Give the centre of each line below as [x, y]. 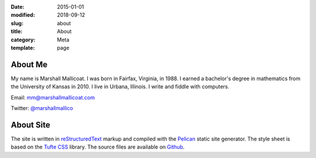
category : [23, 39]
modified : [23, 15]
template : [23, 47]
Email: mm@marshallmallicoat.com [53, 97]
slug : [17, 23]
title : [17, 32]
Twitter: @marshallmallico [42, 108]
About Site [30, 125]
